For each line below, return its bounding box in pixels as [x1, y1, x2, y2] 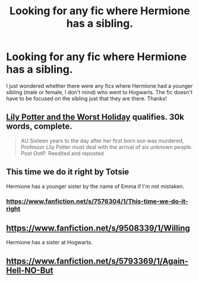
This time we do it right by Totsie [6, 167, 129, 177]
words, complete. [6, 122, 72, 132]
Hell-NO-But [6, 265, 53, 275]
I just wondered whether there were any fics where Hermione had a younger [6, 82, 193, 90]
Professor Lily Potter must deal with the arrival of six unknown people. [20, 143, 193, 151]
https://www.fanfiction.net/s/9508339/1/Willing [6, 223, 190, 233]
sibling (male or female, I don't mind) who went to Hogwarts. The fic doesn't [6, 88, 193, 95]
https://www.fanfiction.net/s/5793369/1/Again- [6, 256, 189, 266]
